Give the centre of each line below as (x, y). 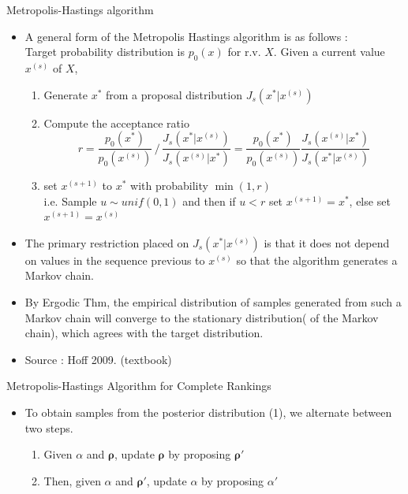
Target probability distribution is (105, 52)
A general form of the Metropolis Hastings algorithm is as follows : (186, 36)
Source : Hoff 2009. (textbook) (98, 359)
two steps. (49, 427)
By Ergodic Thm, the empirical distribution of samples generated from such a (213, 302)
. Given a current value (329, 52)
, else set (370, 201)
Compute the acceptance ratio (116, 123)
